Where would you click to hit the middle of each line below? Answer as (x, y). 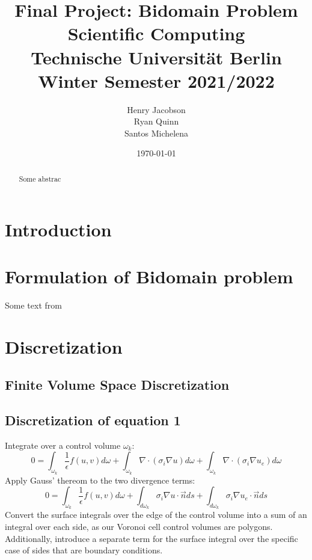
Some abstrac (40, 178)
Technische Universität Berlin (156, 57)
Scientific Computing (156, 33)
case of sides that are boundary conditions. (84, 550)
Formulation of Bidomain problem (149, 276)
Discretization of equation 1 (93, 420)
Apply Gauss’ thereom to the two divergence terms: (100, 480)
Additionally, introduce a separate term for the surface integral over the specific (151, 538)
